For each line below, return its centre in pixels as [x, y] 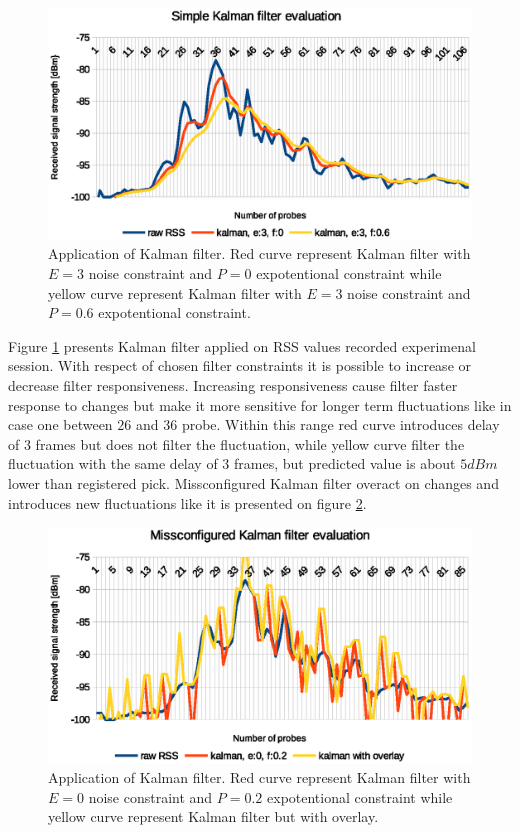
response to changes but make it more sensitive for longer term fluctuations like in [260, 404]
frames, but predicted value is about [345, 463]
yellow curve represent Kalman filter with [175, 292]
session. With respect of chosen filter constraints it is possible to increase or [239, 365]
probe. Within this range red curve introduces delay [340, 424]
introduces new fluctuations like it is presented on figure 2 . [187, 502]
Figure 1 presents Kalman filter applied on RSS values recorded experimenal [242, 345]
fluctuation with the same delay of [113, 463]
